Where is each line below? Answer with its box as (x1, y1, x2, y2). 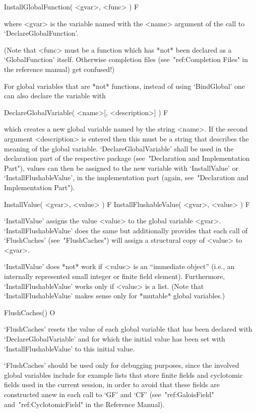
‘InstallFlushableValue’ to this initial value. (4, 343, 135, 353)
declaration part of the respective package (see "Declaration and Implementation (4, 153, 250, 163)
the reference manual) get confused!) (4, 64, 115, 74)
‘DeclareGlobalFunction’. (4, 28, 78, 38)
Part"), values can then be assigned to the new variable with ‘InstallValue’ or (4, 162, 239, 173)
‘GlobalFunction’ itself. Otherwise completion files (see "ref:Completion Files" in (4, 54, 248, 65)
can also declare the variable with (4, 90, 106, 101)
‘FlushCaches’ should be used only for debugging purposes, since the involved (4, 360, 240, 370)
